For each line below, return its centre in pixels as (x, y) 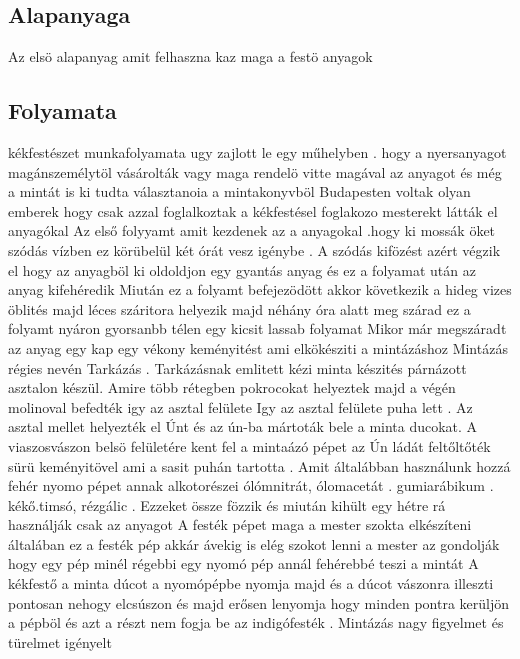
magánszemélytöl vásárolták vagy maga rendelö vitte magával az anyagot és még (255, 171)
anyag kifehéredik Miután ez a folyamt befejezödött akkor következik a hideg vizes (260, 289)
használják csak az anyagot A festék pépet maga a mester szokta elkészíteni (240, 524)
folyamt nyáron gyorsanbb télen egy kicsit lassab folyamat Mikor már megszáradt (257, 328)
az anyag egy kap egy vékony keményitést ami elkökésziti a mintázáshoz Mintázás (258, 347)
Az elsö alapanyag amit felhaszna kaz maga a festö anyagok (190, 56)
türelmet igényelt (60, 641)
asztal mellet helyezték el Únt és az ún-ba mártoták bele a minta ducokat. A (243, 426)
